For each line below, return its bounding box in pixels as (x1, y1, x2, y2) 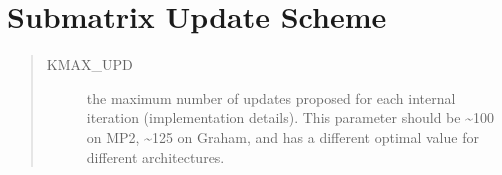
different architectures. (86, 146, 225, 167)
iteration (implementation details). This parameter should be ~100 (86, 107, 494, 128)
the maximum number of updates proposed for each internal (86, 87, 456, 108)
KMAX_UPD (46, 54, 133, 75)
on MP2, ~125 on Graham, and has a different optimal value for (86, 126, 479, 147)
